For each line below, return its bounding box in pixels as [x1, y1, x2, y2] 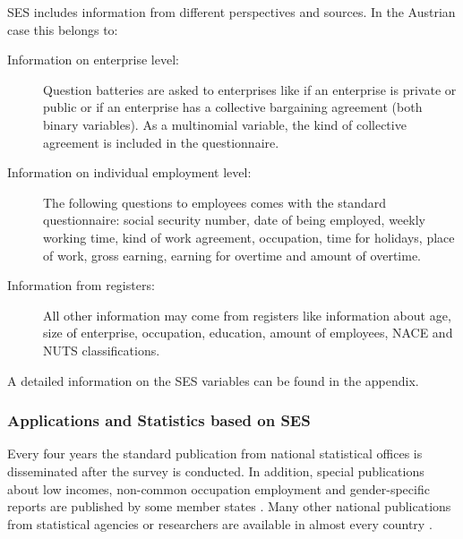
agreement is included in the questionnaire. [43, 133, 279, 151]
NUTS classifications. [43, 340, 160, 359]
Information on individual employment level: [7, 163, 252, 182]
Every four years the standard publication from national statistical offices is [7, 444, 423, 463]
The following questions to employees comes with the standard [43, 192, 387, 211]
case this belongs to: [7, 20, 118, 38]
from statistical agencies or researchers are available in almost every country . [7, 514, 433, 533]
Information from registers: [7, 276, 155, 295]
